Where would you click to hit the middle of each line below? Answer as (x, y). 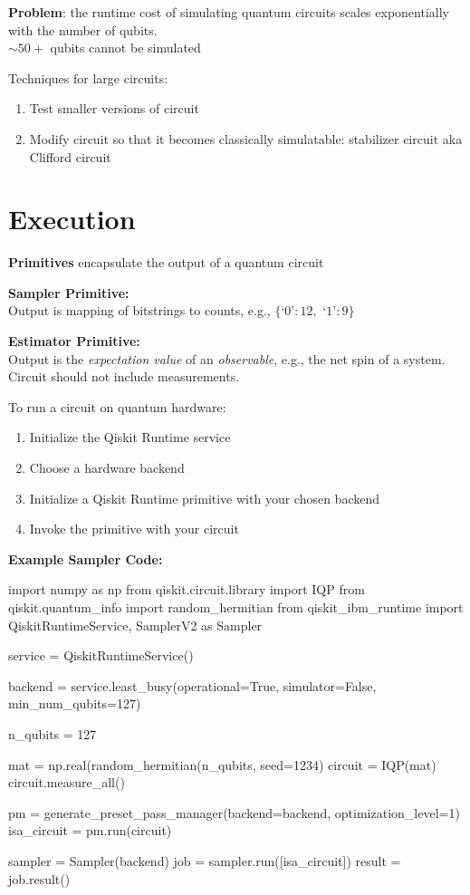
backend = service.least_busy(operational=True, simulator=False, (192, 685)
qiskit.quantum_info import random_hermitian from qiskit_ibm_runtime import (236, 607)
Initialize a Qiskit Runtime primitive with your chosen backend (204, 498)
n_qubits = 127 (53, 733)
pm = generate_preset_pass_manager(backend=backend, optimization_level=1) (234, 812)
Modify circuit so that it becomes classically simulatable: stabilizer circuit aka (246, 138)
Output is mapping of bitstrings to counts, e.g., (139, 310)
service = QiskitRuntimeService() (101, 655)
